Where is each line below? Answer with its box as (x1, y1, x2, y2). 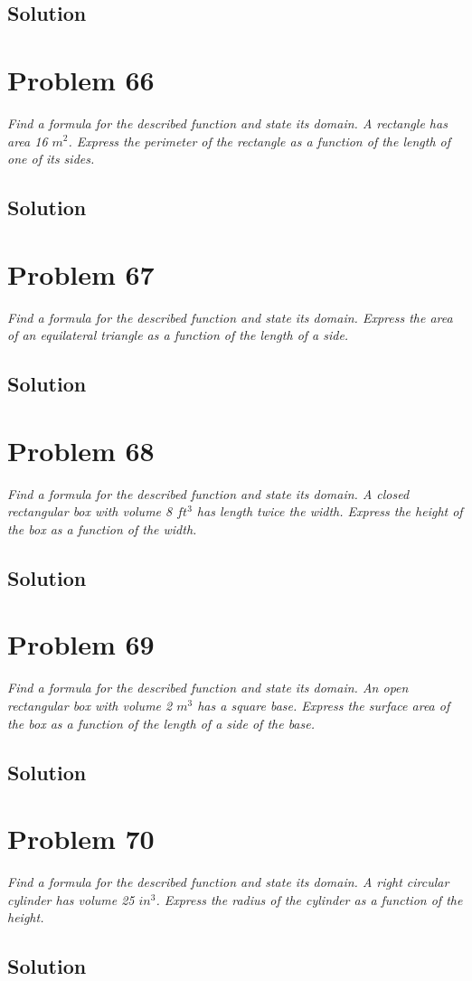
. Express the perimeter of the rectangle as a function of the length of (68, 131, 451, 150)
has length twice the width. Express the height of (196, 502, 463, 521)
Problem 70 (7, 820, 155, 857)
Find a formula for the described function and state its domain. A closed (7, 484, 410, 503)
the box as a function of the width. (7, 519, 197, 538)
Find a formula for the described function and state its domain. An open (7, 678, 409, 697)
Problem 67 (7, 255, 155, 292)
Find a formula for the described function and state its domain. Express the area (7, 307, 453, 326)
